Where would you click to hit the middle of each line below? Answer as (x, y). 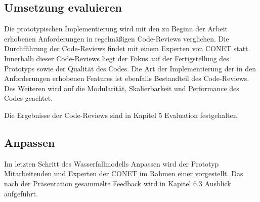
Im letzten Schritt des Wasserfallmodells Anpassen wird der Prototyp (112, 163)
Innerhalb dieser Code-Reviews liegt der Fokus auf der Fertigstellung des (117, 58)
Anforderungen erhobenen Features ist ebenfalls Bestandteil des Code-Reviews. (127, 78)
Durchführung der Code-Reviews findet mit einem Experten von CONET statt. (127, 48)
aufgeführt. (21, 193)
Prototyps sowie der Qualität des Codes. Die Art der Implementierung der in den (130, 68)
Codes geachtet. (29, 98)
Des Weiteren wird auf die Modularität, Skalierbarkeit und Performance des (122, 88)
